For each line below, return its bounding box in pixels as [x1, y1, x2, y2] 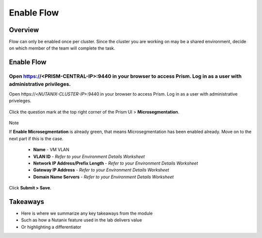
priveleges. [9, 98, 32, 104]
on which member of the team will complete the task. [9, 45, 115, 51]
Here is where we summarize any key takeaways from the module [21, 210, 153, 216]
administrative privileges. [9, 81, 71, 87]
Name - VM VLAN [33, 147, 70, 153]
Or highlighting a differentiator [21, 224, 82, 230]
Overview [9, 26, 39, 34]
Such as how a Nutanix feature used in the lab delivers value [21, 217, 142, 223]
